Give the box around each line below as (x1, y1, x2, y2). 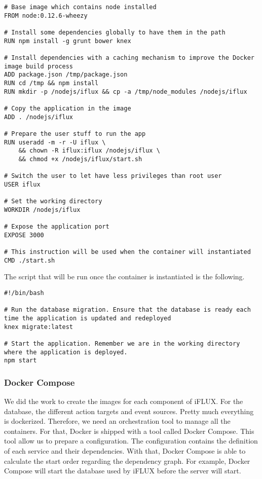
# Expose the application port (4, 223, 109, 231)
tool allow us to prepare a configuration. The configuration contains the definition (4, 435, 258, 446)
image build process (4, 62, 73, 70)
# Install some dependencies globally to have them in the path (4, 28, 226, 36)
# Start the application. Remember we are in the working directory (4, 340, 240, 347)
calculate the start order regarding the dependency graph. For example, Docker (4, 455, 250, 466)
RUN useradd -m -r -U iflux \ (4, 138, 106, 146)
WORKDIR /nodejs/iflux (4, 206, 81, 213)
